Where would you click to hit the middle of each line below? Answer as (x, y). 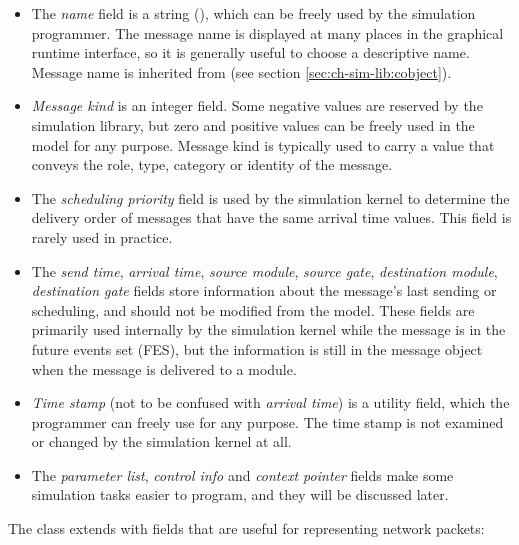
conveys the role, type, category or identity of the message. (212, 164)
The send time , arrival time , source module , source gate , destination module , (264, 270)
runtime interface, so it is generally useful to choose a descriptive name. (250, 52)
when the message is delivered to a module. (164, 368)
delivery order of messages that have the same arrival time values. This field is (271, 217)
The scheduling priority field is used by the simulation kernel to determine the (270, 197)
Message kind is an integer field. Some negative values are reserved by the (257, 105)
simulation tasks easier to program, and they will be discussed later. (240, 494)
